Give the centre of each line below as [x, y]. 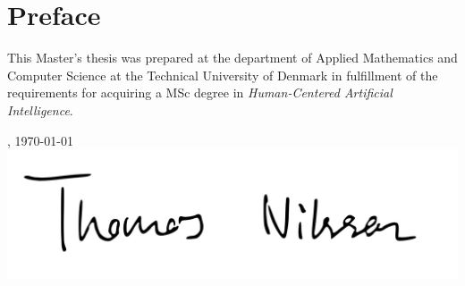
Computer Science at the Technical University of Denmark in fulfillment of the [223, 75]
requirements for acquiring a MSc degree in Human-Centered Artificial [200, 93]
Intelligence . [40, 109]
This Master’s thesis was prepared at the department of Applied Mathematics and [232, 58]
